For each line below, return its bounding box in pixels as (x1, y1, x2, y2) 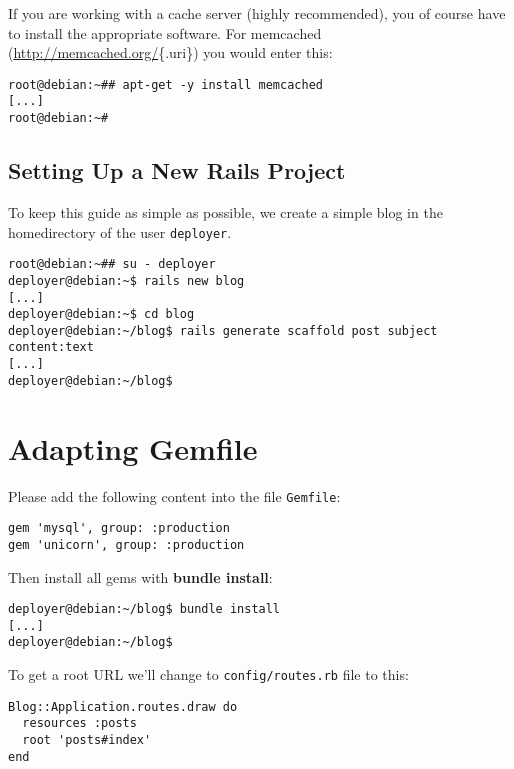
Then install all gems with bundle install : (8, 566, 273, 587)
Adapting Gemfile (8, 427, 258, 468)
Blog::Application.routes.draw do (8, 699, 238, 714)
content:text (8, 340, 94, 355)
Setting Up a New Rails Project (8, 155, 346, 186)
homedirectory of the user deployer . (8, 221, 232, 242)
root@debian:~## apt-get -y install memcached (8, 77, 323, 92)
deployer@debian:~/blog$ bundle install (8, 602, 281, 617)
